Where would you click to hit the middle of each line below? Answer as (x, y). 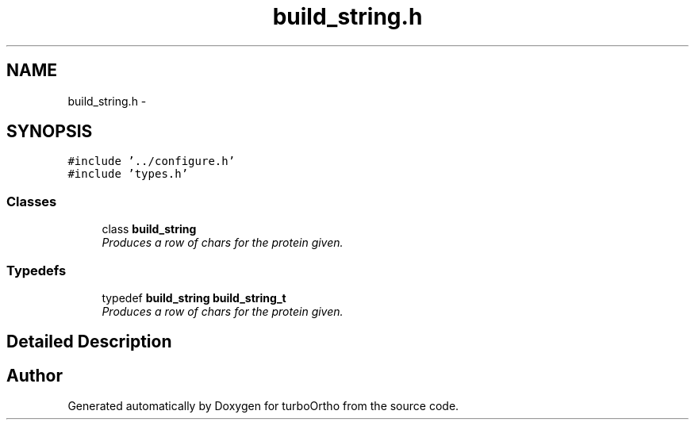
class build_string (149, 229)
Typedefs (36, 270)
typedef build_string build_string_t (194, 297)
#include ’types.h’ (128, 174)
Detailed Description (89, 342)
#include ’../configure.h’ (152, 161)
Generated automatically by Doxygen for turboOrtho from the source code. (263, 406)
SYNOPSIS (50, 132)
